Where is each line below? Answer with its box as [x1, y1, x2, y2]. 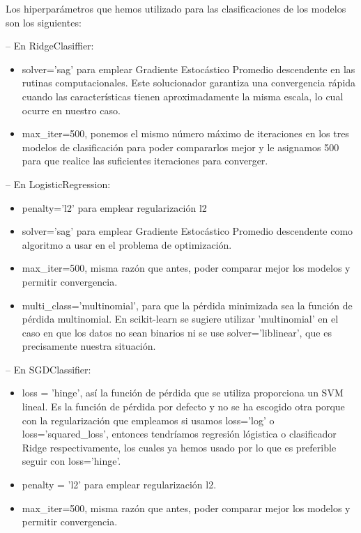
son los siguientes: [6, 15, 82, 29]
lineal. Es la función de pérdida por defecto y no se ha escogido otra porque [22, 399, 345, 414]
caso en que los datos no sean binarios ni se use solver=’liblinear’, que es [22, 325, 332, 339]
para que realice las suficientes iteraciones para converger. [22, 153, 268, 168]
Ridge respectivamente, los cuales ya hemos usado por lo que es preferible [22, 440, 337, 454]
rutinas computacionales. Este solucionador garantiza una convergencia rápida [22, 75, 356, 90]
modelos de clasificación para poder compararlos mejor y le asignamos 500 [22, 139, 339, 154]
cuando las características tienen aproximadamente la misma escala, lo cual [22, 88, 344, 103]
